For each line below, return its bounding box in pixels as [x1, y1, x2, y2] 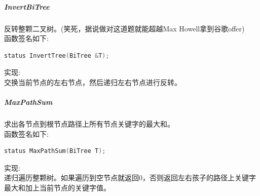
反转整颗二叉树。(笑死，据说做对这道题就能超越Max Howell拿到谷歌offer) [4, 23, 245, 33]
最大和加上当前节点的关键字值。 [4, 182, 110, 193]
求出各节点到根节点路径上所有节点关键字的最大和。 [4, 119, 174, 129]
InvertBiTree [4, 1, 50, 12]
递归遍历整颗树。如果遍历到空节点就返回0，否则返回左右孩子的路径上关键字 [4, 172, 256, 183]
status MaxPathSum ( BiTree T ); [4, 147, 106, 155]
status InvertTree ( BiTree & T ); [4, 52, 109, 59]
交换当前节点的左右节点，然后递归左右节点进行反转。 [4, 76, 181, 87]
